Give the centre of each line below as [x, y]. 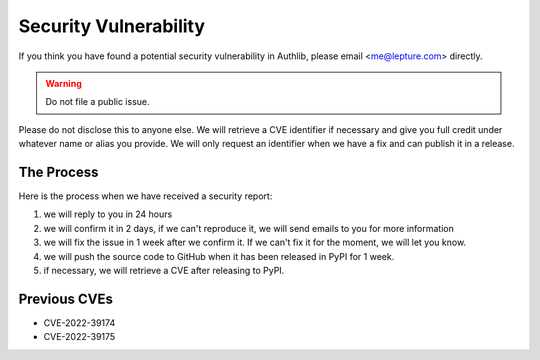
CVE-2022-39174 [79, 322]
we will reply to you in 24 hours [108, 214]
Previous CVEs [66, 298]
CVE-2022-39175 [79, 337]
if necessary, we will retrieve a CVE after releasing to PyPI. [164, 270]
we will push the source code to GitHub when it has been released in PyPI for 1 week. [219, 256]
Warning [63, 83]
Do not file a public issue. [97, 102]
